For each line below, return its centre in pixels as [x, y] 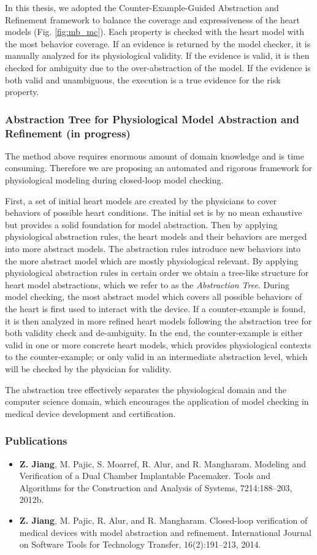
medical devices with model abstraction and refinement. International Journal [165, 532]
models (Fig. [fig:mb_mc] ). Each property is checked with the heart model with [155, 32]
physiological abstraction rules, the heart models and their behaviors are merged [156, 236]
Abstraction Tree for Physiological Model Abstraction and [152, 119]
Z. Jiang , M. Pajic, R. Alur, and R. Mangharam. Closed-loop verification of [163, 520]
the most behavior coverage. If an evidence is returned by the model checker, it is [158, 43]
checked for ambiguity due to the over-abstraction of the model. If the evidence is [158, 67]
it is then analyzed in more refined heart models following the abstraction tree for [158, 320]
